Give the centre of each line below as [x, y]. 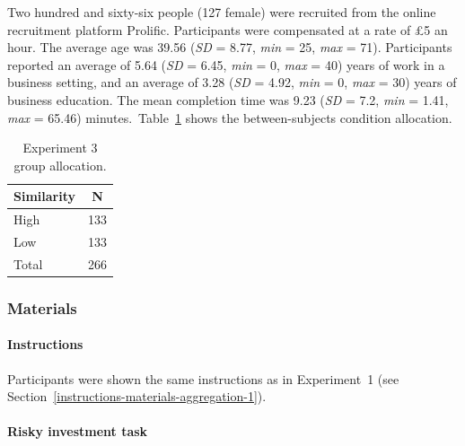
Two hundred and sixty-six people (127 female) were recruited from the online [222, 12]
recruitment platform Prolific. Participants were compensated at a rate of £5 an [228, 29]
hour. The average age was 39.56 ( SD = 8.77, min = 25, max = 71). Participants [230, 47]
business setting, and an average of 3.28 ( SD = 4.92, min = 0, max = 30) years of [232, 82]
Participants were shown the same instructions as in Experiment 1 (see [203, 378]
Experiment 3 [60, 148]
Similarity [44, 196]
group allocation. [60, 165]
